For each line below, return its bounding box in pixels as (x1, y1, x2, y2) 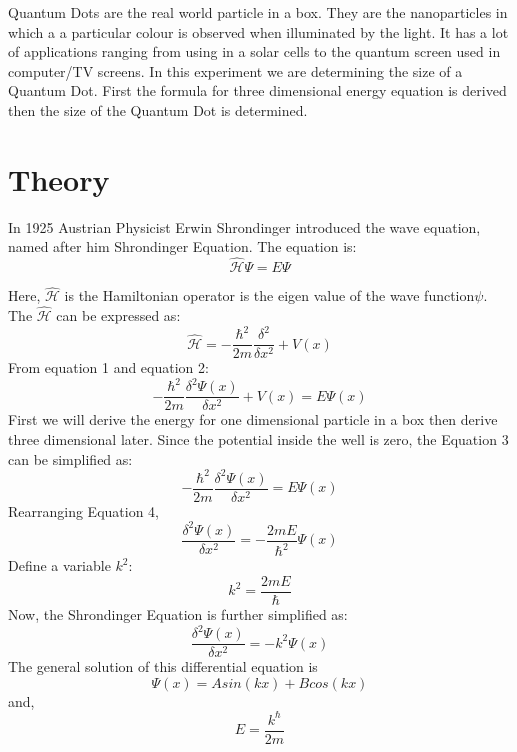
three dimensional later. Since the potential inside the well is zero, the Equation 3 (8, 429, 509, 450)
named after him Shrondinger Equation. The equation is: (8, 236, 357, 257)
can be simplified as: (8, 448, 133, 469)
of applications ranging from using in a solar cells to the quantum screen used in (8, 41, 501, 62)
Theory (8, 158, 110, 199)
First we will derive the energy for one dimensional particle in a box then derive (8, 409, 498, 430)
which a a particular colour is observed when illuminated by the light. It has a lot (8, 21, 509, 42)
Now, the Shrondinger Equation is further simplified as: (8, 603, 348, 624)
